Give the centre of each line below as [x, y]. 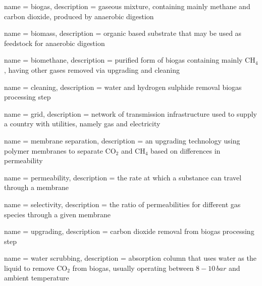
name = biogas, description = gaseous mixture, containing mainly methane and [127, 6]
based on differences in [186, 150]
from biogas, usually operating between [133, 268]
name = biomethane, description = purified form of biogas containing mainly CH [130, 60]
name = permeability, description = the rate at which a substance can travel [123, 177]
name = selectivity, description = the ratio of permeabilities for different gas [122, 204]
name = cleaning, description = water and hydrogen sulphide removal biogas [123, 87]
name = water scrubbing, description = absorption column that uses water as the [130, 258]
